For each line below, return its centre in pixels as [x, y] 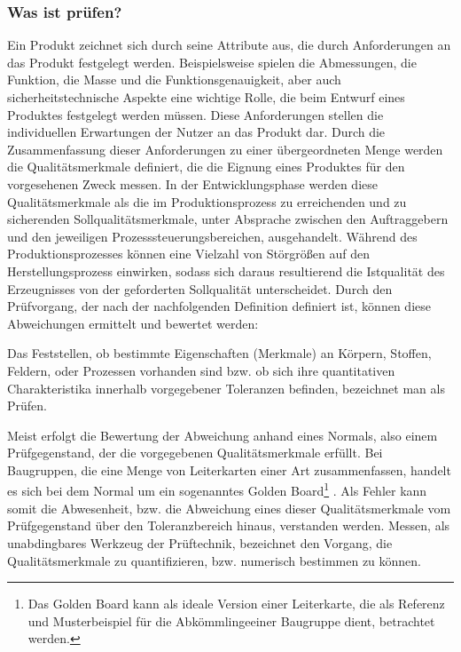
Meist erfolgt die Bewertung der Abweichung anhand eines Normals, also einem [223, 435]
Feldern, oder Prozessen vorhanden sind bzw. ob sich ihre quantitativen [201, 370]
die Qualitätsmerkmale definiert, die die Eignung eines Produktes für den [206, 167]
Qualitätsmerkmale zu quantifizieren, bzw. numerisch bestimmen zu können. [215, 560]
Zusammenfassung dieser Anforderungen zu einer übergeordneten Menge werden [225, 149]
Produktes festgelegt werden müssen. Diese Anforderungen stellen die [195, 114]
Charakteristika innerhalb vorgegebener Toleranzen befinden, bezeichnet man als [226, 388]
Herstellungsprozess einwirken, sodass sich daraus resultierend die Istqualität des [226, 270]
